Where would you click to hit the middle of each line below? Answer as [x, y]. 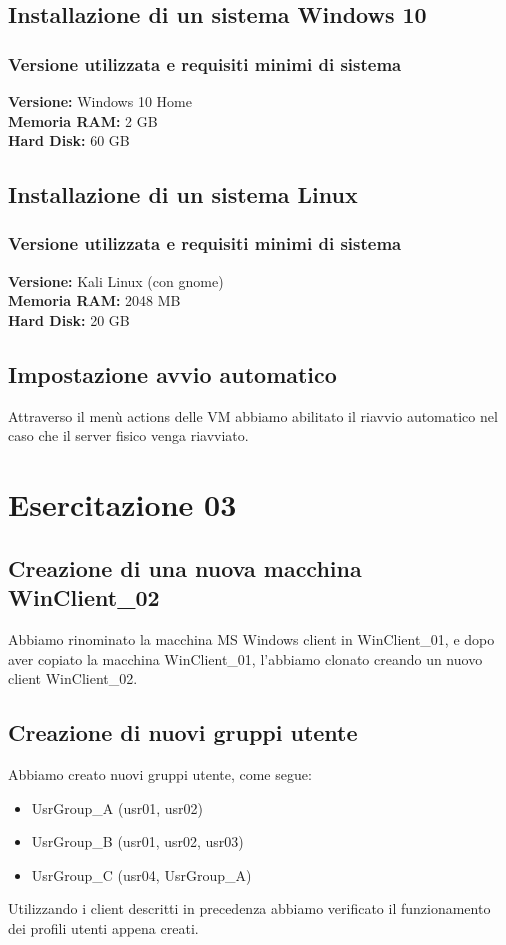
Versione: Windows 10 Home [100, 101]
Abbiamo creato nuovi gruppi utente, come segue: [160, 773]
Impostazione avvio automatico [172, 373]
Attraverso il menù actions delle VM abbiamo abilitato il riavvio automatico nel [253, 415]
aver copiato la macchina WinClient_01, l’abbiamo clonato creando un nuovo [245, 658]
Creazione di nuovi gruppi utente [183, 732]
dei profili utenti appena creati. [103, 927]
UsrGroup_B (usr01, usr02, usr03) [137, 841]
